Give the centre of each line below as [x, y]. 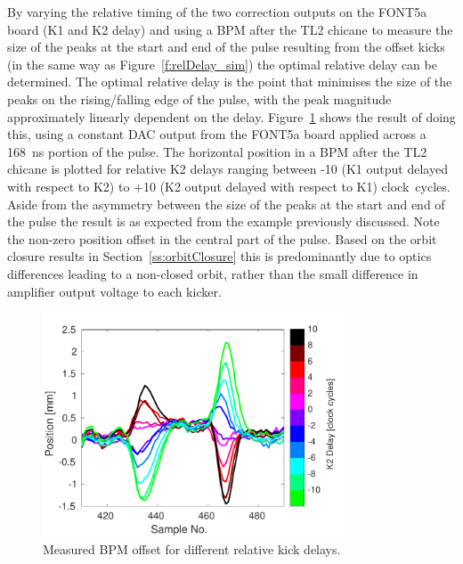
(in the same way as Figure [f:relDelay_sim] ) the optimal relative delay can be [222, 64]
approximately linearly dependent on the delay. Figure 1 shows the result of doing [231, 116]
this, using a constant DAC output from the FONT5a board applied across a [217, 134]
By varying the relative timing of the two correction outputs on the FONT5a [217, 12]
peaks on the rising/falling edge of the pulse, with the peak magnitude [199, 98]
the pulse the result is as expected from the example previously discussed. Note [223, 221]
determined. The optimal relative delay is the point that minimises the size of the [230, 82]
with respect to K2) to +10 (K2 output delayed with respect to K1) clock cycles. [229, 186]
